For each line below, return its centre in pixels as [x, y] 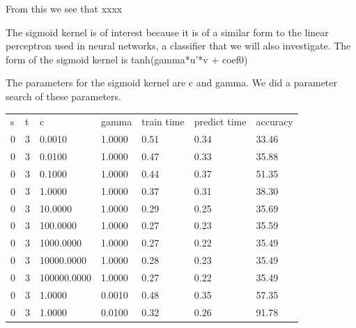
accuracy [274, 122]
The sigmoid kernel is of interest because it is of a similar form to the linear [167, 32]
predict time [220, 122]
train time [163, 122]
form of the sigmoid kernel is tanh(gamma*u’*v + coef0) [127, 59]
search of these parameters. [63, 96]
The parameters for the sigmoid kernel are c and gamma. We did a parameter [171, 83]
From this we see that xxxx [64, 8]
